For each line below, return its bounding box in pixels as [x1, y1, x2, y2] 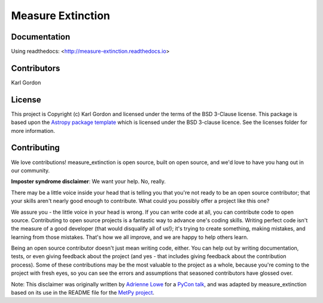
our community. [11, 166, 50, 174]
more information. [11, 127, 55, 134]
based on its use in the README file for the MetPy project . [11, 289, 155, 296]
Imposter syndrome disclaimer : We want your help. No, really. [11, 178, 166, 185]
